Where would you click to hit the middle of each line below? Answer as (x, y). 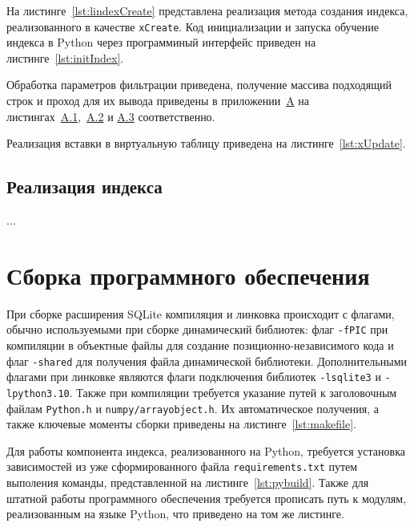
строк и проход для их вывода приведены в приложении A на (158, 101)
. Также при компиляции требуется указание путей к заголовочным (233, 392)
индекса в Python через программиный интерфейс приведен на (161, 42)
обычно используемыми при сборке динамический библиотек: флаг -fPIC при (197, 329)
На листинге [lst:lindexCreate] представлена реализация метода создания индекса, (207, 10)
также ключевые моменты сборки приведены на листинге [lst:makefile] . (181, 424)
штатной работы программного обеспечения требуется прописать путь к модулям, (207, 498)
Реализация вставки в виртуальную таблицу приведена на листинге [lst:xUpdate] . (206, 143)
